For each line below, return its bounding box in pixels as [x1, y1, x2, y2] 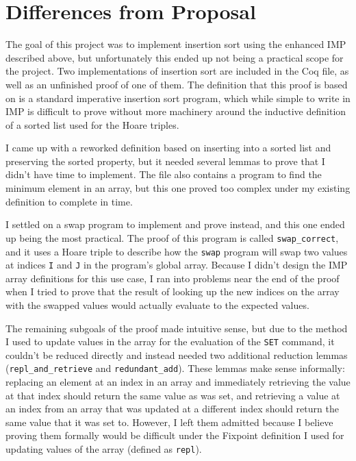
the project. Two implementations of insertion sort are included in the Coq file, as [5, 64, 349, 78]
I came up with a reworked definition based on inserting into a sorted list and [5, 140, 331, 155]
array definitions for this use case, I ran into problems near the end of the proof [5, 271, 340, 285]
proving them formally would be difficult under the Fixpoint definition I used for [5, 428, 344, 443]
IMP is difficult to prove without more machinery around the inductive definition [5, 104, 346, 119]
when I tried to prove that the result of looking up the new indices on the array [5, 284, 340, 299]
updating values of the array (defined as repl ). [5, 442, 202, 456]
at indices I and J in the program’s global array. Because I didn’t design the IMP [5, 258, 348, 272]
